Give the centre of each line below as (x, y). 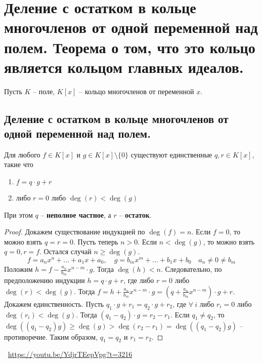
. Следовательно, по (191, 269)
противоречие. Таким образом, (51, 336)
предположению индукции (45, 280)
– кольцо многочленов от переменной (137, 91)
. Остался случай (65, 251)
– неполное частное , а (76, 214)
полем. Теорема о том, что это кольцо (130, 47)
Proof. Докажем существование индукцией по (75, 232)
